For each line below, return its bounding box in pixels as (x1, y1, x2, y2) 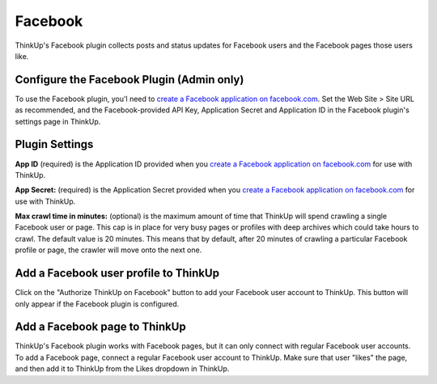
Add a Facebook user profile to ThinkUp (15, 267, 220, 281)
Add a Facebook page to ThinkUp (15, 320, 186, 334)
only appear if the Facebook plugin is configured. (15, 299, 180, 309)
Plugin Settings (15, 137, 94, 151)
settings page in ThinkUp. (15, 116, 101, 126)
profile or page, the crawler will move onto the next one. (15, 245, 202, 255)
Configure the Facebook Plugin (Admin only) (15, 73, 244, 87)
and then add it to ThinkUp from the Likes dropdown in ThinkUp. (15, 364, 230, 373)
